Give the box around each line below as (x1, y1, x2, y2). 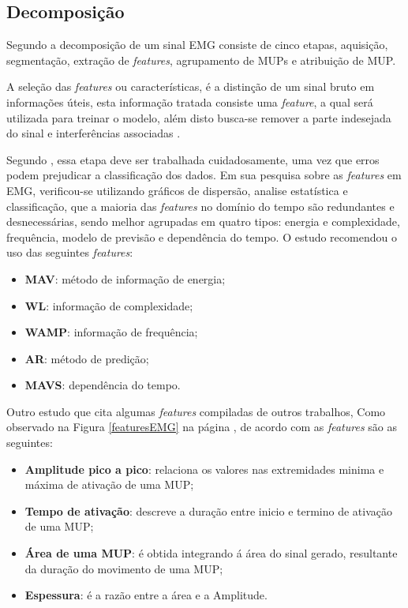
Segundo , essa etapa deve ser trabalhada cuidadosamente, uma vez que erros (6, 151, 380, 167)
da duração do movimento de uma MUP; (24, 560, 223, 576)
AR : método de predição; (24, 350, 149, 366)
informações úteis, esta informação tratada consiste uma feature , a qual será (6, 93, 373, 110)
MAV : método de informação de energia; (24, 270, 226, 287)
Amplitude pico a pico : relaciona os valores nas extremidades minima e (24, 460, 384, 477)
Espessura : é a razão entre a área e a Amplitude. (24, 587, 268, 603)
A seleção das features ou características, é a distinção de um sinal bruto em (6, 78, 375, 95)
